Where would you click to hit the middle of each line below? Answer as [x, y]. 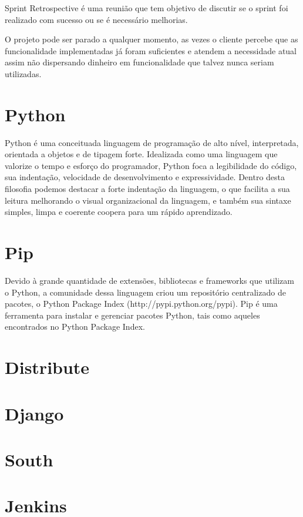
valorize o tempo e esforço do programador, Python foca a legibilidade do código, [151, 165]
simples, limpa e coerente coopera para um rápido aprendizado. [119, 212]
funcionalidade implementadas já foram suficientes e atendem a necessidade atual [151, 50]
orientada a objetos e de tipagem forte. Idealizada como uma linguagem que [141, 154]
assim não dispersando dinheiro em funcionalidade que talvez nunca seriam [139, 62]
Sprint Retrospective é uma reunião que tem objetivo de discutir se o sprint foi [147, 8]
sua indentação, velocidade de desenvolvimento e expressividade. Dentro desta [145, 177]
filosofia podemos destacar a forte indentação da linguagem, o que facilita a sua [147, 189]
